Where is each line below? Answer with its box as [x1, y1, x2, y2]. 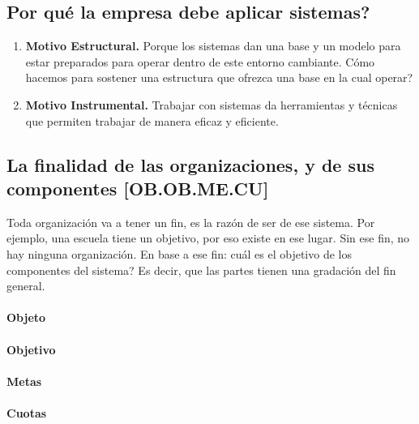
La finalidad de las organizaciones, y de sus [6, 152, 374, 177]
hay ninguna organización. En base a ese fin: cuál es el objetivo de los [6, 245, 352, 262]
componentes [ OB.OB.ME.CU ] [6, 175, 269, 200]
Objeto [6, 309, 46, 326]
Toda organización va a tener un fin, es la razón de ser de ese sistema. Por [6, 213, 375, 230]
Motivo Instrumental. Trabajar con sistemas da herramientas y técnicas [25, 96, 398, 113]
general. [6, 277, 45, 294]
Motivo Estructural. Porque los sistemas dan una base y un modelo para [25, 37, 401, 54]
